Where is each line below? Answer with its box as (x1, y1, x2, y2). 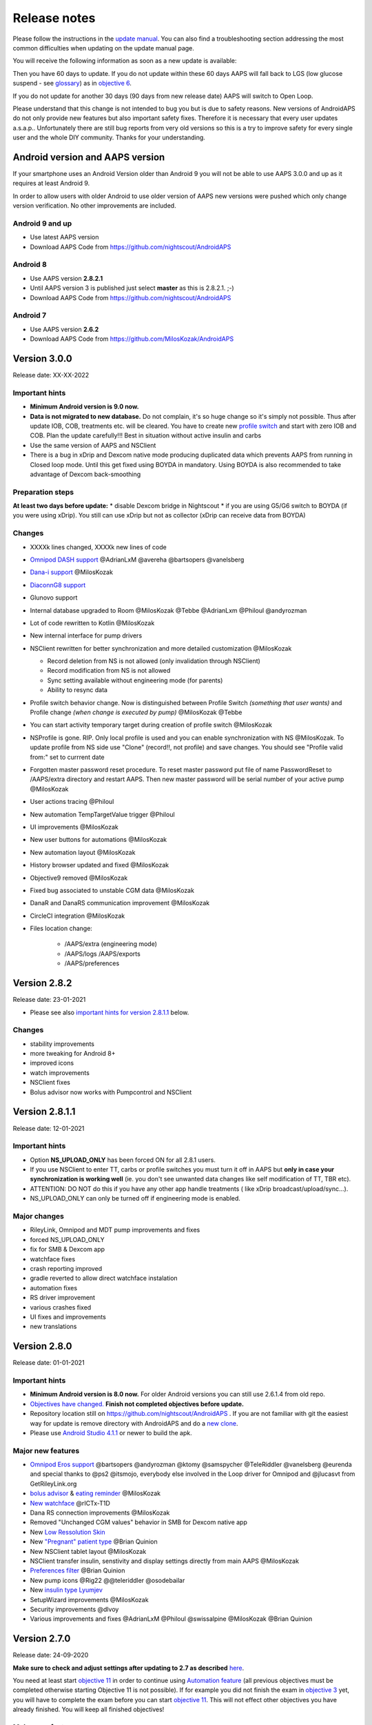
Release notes (12, 10, 96, 26)
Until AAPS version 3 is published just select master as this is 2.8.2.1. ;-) (30, 284, 234, 293)
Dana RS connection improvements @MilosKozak (30, 1508, 170, 1517)
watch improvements (30, 1068, 90, 1076)
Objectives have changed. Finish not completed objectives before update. (30, 1399, 245, 1408)
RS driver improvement (30, 1294, 96, 1302)
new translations (30, 1322, 77, 1331)
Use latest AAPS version (30, 233, 99, 241)
